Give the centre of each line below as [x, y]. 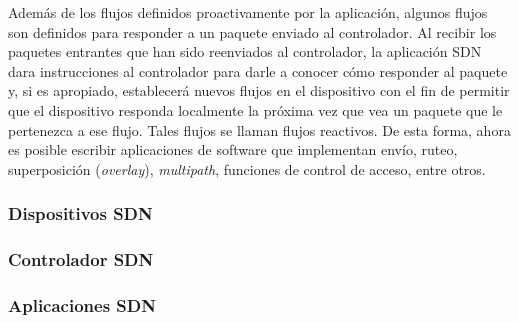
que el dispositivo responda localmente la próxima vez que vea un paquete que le [255, 109]
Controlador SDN [81, 259]
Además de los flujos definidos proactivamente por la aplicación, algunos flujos [248, 12]
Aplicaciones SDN [82, 304]
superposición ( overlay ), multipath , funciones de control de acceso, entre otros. [247, 168]
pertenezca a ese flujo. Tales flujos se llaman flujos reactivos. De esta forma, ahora [259, 129]
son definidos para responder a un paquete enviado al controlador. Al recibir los [252, 31]
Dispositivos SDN [80, 213]
